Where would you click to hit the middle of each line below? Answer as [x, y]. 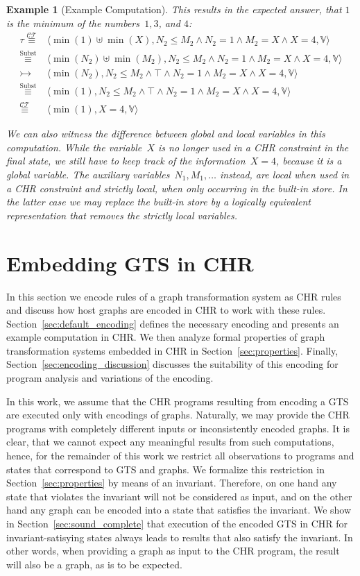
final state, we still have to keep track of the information [126, 161]
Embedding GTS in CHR [130, 263]
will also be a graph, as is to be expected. [94, 564]
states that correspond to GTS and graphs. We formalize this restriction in [165, 469]
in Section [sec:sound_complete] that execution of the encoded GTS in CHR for [177, 523]
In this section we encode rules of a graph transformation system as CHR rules [174, 296]
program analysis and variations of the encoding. [110, 378]
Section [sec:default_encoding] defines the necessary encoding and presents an [173, 323]
